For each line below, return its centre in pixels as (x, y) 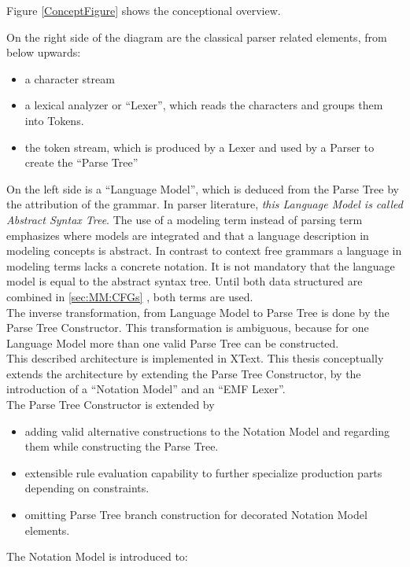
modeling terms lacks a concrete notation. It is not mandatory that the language (201, 265)
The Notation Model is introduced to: (97, 556)
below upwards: (44, 52)
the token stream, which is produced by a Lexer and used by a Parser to (199, 147)
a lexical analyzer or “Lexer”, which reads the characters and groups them (204, 105)
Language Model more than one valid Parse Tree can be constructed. (173, 342)
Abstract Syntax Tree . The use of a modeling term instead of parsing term (185, 219)
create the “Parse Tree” (81, 162)
